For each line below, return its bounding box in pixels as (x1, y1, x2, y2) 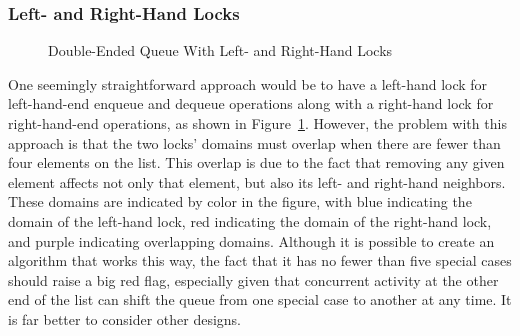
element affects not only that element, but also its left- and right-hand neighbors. (8, 171, 506, 192)
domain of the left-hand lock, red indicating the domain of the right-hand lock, (8, 210, 492, 231)
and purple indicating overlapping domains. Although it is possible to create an (8, 230, 495, 251)
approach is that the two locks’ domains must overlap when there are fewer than (8, 132, 501, 153)
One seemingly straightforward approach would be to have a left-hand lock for (8, 73, 488, 94)
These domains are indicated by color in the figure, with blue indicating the (8, 191, 472, 212)
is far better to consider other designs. (8, 308, 242, 329)
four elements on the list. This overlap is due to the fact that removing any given (8, 152, 505, 173)
